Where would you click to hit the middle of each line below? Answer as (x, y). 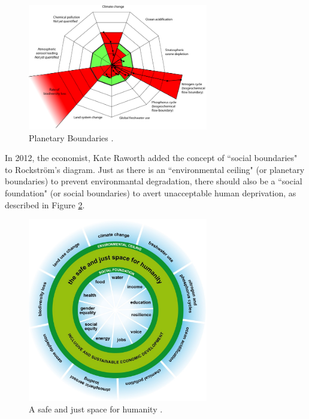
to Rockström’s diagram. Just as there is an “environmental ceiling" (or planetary (155, 169)
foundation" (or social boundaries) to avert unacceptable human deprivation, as (151, 193)
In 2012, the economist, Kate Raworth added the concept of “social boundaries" (151, 158)
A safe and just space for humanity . (96, 409)
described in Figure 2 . (45, 204)
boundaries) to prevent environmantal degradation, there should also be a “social (154, 181)
